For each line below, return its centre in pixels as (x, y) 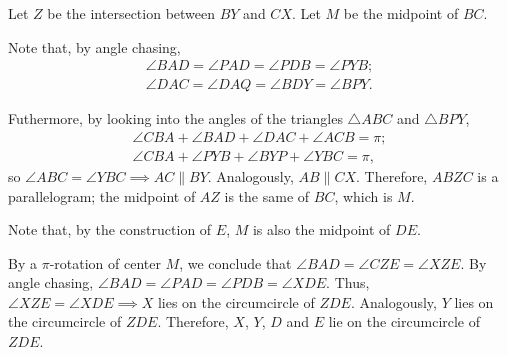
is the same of (267, 195)
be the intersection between (131, 13)
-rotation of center (105, 262)
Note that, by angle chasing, (94, 46)
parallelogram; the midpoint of (102, 195)
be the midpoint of (401, 13)
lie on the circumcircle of (404, 321)
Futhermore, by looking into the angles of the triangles (175, 118)
